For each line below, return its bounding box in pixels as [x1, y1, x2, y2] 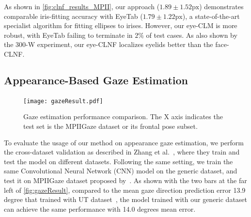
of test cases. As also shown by [146, 30, 237, 40]
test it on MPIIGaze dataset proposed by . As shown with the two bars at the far [4, 175, 247, 185]
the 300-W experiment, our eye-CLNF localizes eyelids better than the [4, 39, 213, 49]
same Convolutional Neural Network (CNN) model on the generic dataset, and [4, 166, 237, 176]
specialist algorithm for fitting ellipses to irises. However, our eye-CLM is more [4, 20, 237, 31]
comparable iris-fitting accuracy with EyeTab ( [4, 11, 143, 21]
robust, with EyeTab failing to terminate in [4, 30, 133, 40]
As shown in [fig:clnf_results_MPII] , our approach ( [4, 1, 160, 11]
